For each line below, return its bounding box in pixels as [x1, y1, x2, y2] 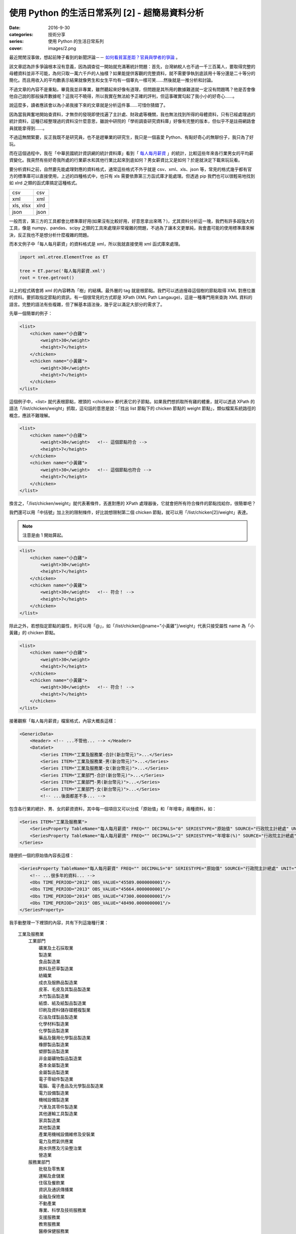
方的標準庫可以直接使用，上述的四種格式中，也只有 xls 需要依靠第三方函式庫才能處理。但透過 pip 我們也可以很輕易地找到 [9, 173, 255, 179]
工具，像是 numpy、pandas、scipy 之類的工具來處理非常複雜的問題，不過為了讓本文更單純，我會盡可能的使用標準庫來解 [9, 225, 255, 231]
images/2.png [48, 45, 76, 51]
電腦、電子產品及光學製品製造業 [38, 1083, 104, 1089]
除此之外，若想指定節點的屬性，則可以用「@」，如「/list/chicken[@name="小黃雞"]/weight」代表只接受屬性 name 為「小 [9, 622, 255, 629]
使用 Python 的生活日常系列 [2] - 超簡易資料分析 [9, 7, 204, 18]
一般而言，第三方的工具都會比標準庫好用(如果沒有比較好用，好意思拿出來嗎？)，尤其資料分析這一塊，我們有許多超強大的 [9, 218, 255, 224]
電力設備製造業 [38, 1090, 69, 1096]
